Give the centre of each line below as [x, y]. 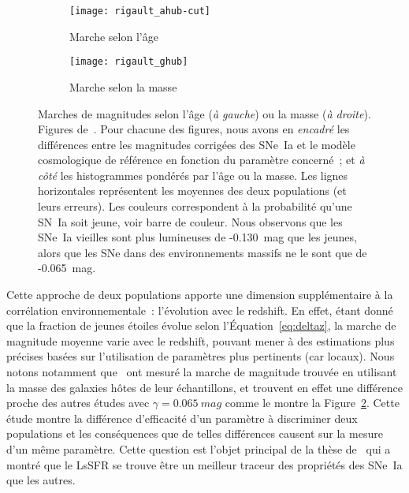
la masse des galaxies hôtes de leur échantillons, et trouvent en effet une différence [204, 387]
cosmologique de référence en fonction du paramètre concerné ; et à [201, 160]
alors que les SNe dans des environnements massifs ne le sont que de [203, 252]
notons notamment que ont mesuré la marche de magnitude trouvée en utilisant [202, 372]
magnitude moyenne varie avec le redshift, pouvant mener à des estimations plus [201, 340]
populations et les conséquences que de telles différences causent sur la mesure [195, 433]
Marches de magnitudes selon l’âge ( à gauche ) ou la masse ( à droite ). [204, 113]
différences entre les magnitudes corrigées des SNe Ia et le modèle [197, 144]
